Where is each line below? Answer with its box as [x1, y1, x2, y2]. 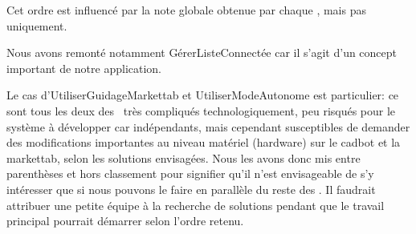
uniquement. [6, 17, 67, 34]
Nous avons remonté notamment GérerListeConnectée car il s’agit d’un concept [6, 44, 398, 61]
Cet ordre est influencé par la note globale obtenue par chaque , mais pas [6, 2, 366, 18]
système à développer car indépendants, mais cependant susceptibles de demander [6, 118, 410, 135]
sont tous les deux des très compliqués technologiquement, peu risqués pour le [6, 102, 396, 119]
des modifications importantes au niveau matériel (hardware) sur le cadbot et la [6, 134, 401, 151]
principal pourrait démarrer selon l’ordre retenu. [6, 212, 244, 229]
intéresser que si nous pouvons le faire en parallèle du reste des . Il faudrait [6, 180, 376, 197]
